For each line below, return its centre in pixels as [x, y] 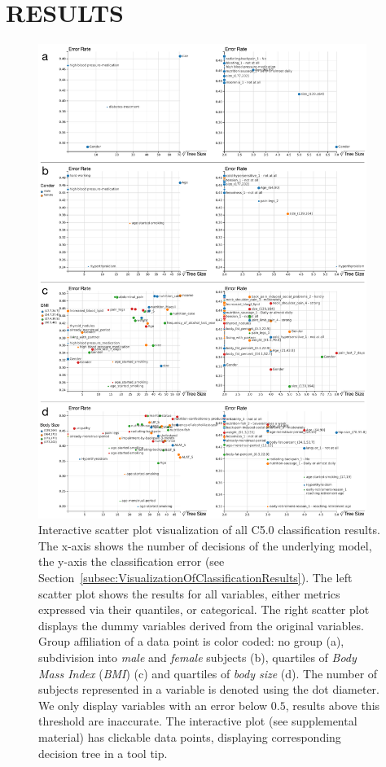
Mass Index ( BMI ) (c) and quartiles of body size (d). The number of [208, 673]
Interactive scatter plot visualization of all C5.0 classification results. [209, 530]
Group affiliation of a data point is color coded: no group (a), [191, 641]
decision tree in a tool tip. [103, 753]
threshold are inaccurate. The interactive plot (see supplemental [198, 721]
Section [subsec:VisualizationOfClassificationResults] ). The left [195, 578]
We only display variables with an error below [153, 705]
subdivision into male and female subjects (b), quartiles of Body [197, 657]
